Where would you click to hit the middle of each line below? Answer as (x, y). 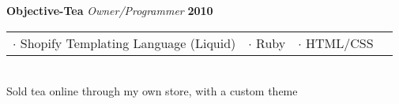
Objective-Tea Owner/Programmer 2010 (110, 10)
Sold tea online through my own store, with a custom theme (152, 91)
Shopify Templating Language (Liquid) (128, 43)
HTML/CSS (339, 43)
